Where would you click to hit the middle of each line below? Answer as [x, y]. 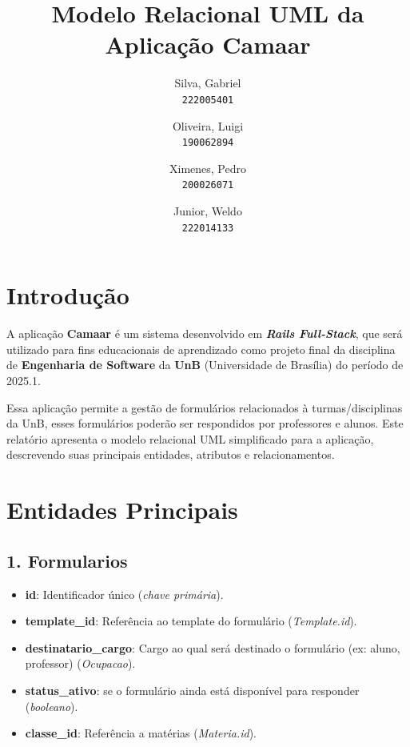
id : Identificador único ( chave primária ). [124, 594]
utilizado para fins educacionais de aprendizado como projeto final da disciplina [201, 349]
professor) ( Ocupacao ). [80, 663]
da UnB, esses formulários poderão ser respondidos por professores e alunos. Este [205, 423]
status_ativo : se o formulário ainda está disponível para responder [192, 690]
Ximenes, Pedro [208, 168]
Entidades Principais [122, 510]
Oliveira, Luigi [208, 125]
